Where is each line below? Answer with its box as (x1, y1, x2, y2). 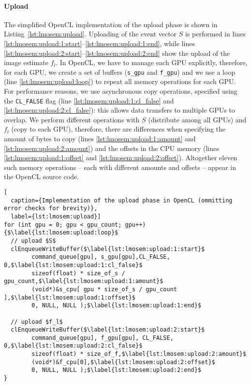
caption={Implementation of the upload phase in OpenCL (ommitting (11, 197, 233, 204)
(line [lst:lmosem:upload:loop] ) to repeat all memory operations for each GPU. (4, 76, 236, 86)
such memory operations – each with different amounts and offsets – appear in (4, 162, 236, 172)
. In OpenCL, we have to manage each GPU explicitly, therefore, (56, 57, 248, 67)
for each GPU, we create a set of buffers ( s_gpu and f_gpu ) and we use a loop (4, 67, 236, 77)
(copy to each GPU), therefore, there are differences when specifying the (11, 124, 226, 134)
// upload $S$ (11, 237, 56, 244)
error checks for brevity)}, (4, 205, 98, 212)
